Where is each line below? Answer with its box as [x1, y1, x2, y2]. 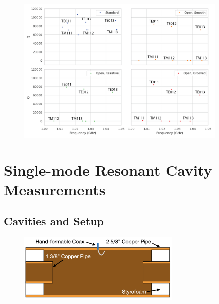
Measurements [4, 179, 106, 199]
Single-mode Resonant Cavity [4, 159, 212, 180]
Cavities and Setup [4, 213, 104, 229]
